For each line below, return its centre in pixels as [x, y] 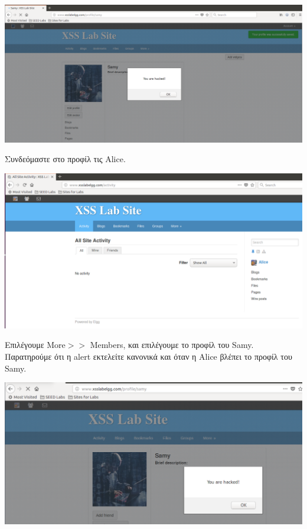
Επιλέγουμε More [35, 345]
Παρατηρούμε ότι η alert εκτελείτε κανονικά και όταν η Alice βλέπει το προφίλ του [148, 357]
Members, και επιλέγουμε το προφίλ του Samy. [172, 345]
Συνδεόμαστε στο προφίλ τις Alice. [65, 159]
